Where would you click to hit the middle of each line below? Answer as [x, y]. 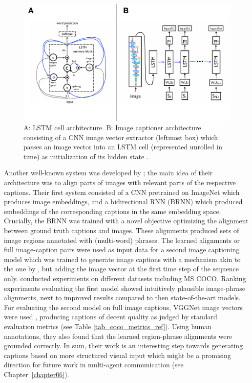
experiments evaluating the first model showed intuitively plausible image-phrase [125, 288]
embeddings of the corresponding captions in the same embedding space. [113, 211]
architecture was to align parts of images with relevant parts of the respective [120, 182]
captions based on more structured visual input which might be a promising [117, 355]
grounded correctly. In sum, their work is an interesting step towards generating [124, 346]
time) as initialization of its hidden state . [86, 156]
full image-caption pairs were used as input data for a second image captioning [122, 250]
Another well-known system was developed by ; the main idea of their [108, 173]
